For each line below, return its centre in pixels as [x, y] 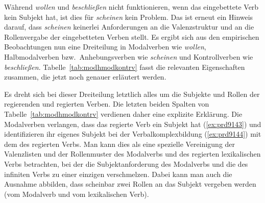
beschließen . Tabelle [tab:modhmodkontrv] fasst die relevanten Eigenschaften [125, 67]
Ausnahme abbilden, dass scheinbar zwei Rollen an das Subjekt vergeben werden [130, 184]
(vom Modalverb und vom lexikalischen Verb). [77, 194]
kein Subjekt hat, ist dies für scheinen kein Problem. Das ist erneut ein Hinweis [129, 17]
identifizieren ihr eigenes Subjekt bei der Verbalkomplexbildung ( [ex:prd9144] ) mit [133, 134]
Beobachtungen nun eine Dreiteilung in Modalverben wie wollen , [105, 47]
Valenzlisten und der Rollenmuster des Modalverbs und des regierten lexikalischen [132, 154]
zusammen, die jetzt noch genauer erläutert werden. [85, 77]
